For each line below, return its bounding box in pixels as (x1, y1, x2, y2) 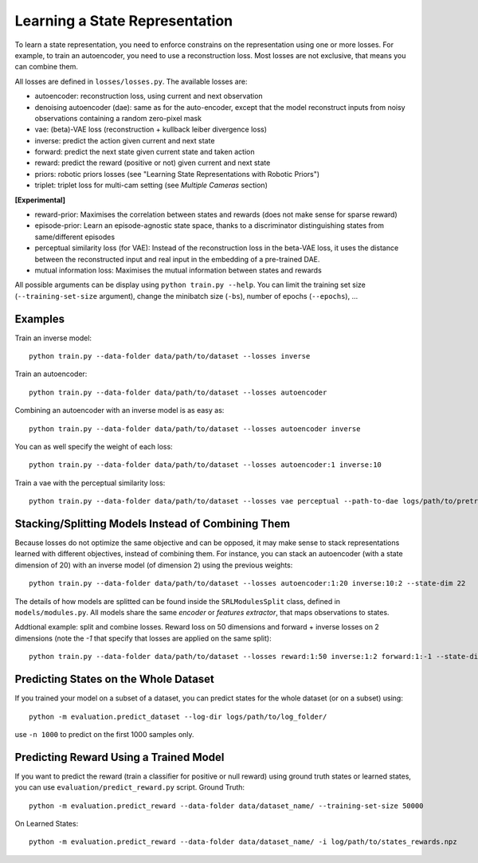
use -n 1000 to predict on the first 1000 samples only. (14, 729, 194, 739)
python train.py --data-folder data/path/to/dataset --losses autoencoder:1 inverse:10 (29, 461, 382, 469)
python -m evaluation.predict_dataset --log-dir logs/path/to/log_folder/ (29, 712, 327, 721)
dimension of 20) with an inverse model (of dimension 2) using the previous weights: (14, 560, 293, 570)
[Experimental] (14, 195, 66, 205)
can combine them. (14, 62, 79, 72)
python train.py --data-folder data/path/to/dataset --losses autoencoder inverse (29, 424, 361, 433)
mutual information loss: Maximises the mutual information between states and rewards (34, 265, 322, 275)
